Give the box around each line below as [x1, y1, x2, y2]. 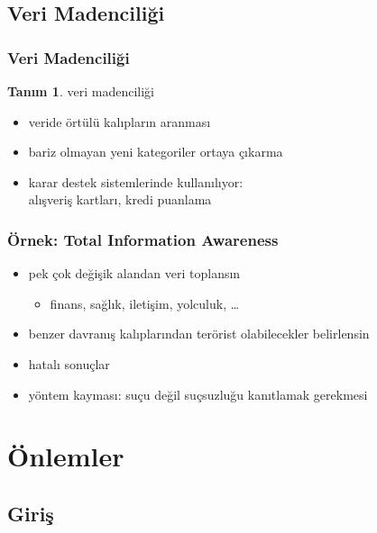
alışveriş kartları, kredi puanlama [28, 190, 212, 209]
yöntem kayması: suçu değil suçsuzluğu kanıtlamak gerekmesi [28, 384, 368, 403]
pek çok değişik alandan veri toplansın [28, 264, 241, 283]
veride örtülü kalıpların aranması [28, 112, 211, 131]
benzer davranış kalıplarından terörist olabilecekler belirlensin [28, 324, 370, 343]
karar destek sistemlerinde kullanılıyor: [28, 172, 244, 191]
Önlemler [7, 438, 124, 474]
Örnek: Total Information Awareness [7, 228, 279, 250]
